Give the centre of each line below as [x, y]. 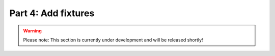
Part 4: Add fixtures [52, 13]
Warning [32, 31]
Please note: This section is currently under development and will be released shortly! [113, 40]
